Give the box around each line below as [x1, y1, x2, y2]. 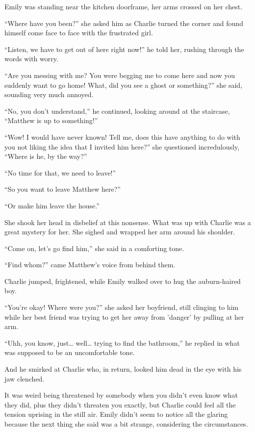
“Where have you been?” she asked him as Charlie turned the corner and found [4, 18, 243, 28]
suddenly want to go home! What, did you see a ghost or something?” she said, [4, 79, 243, 90]
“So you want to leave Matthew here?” [4, 184, 121, 194]
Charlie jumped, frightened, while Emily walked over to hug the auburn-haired [4, 276, 241, 286]
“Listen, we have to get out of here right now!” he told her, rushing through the [4, 44, 244, 54]
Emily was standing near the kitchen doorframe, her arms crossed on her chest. [4, 1, 243, 11]
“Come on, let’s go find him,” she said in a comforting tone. [4, 243, 184, 253]
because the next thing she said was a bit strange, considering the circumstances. [4, 419, 248, 429]
